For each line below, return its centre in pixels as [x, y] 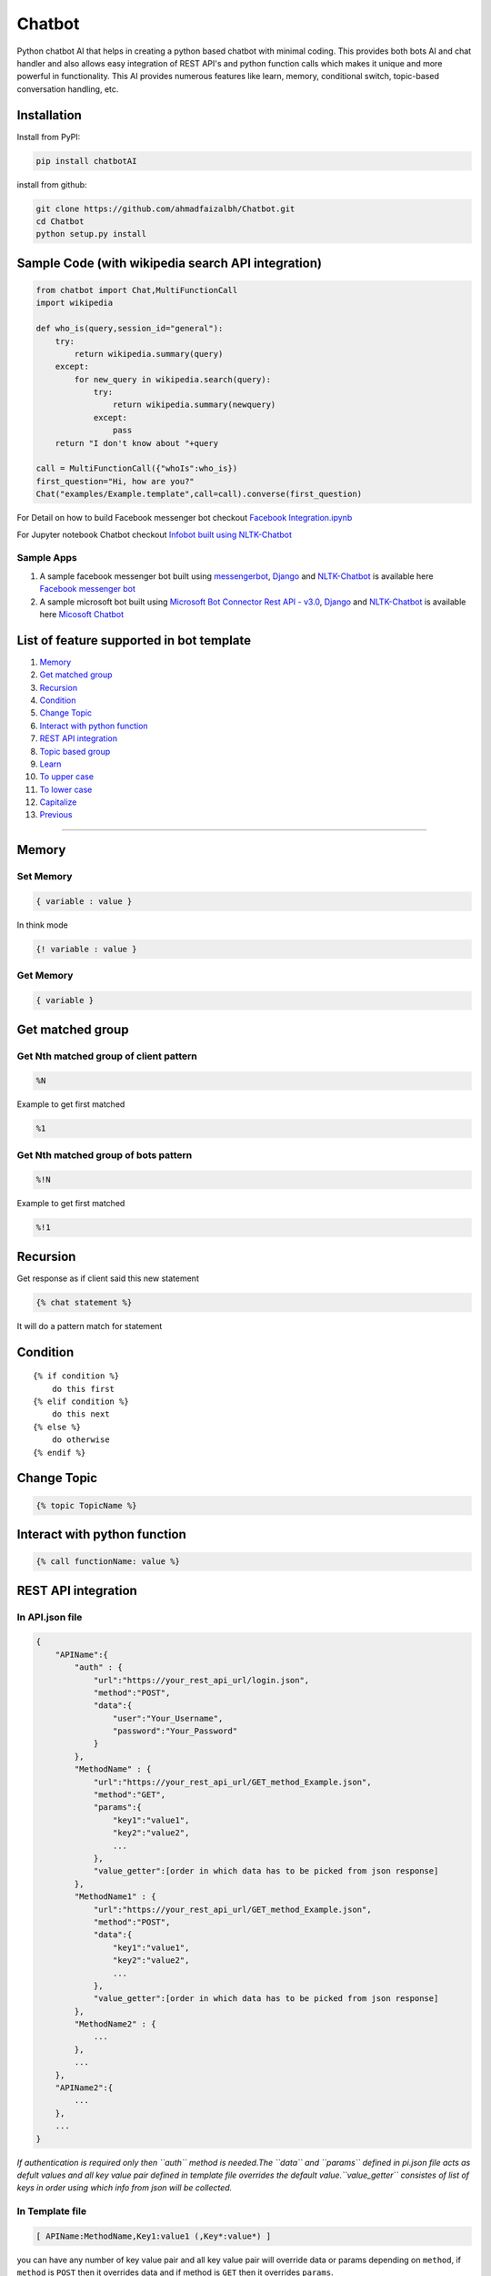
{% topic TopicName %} [86, 1505]
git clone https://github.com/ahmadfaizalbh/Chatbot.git [165, 208]
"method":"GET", [130, 1795]
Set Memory [45, 877]
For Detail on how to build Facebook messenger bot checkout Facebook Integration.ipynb [185, 518]
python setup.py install [91, 234]
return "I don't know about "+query [136, 443]
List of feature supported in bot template [134, 640]
